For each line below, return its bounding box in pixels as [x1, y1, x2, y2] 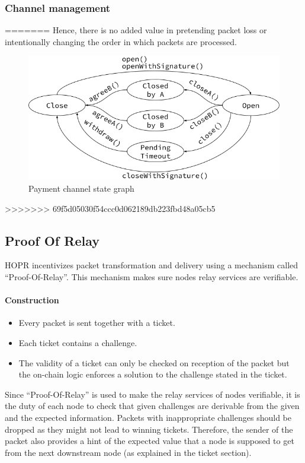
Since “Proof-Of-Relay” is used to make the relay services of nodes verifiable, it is [5, 388, 300, 400]
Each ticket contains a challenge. [18, 337, 137, 349]
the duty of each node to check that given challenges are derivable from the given [5, 399, 300, 412]
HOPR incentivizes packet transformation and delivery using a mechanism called [5, 259, 298, 271]
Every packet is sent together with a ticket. [18, 316, 175, 329]
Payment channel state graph [28, 182, 134, 195]
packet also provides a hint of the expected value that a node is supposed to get [5, 435, 294, 447]
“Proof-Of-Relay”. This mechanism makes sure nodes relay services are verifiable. [5, 271, 298, 283]
